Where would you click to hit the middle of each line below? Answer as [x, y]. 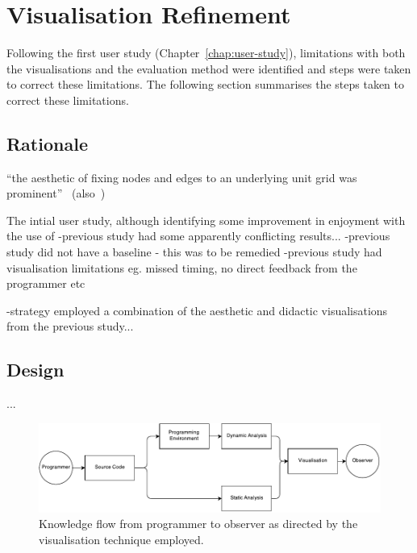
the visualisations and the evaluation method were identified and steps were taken [209, 68]
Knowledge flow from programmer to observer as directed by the [198, 524]
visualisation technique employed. [121, 539]
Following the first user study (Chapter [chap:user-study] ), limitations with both [206, 53]
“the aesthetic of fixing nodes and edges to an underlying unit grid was [182, 177]
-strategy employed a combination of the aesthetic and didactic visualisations [197, 310]
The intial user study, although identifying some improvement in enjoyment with [206, 220]
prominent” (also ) [56, 193]
